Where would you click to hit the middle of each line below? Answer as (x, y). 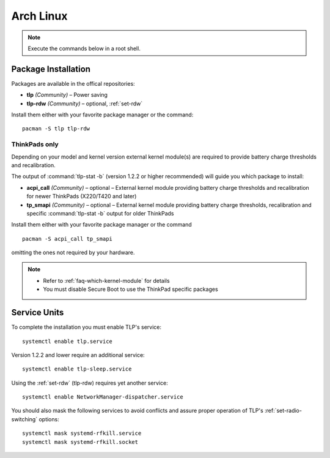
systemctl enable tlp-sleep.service (77, 369)
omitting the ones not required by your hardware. (73, 253)
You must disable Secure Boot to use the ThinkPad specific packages (130, 289)
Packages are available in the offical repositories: (73, 83)
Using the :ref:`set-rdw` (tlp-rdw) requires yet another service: (90, 383)
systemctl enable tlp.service (68, 341)
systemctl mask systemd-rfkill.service (82, 434)
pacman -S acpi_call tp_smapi (68, 238)
